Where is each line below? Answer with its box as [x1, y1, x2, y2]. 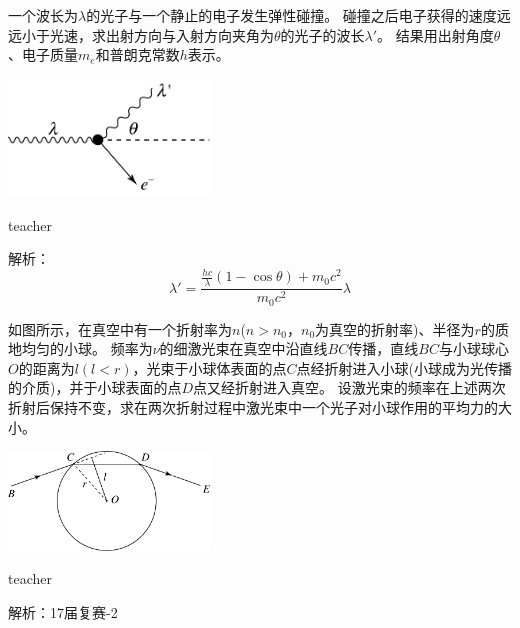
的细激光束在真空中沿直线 [159, 338, 328, 359]
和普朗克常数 [95, 44, 180, 65]
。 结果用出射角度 [377, 24, 494, 45]
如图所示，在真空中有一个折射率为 [8, 318, 232, 339]
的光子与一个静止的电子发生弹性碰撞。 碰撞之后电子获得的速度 [86, 5, 497, 25]
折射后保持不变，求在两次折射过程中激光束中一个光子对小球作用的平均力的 [8, 396, 498, 417]
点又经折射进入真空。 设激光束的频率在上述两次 [193, 377, 506, 398]
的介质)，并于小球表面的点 [8, 377, 182, 398]
